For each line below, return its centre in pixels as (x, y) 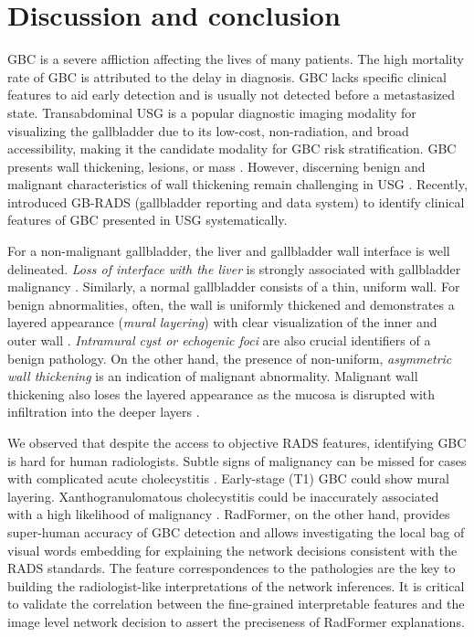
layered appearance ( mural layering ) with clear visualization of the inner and (222, 322)
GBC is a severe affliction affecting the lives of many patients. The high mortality (236, 59)
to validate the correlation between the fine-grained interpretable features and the (236, 604)
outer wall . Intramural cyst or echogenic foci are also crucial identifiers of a (219, 340)
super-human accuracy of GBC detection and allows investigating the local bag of (236, 531)
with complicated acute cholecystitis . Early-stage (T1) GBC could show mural (228, 478)
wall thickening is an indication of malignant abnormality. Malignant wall (213, 376)
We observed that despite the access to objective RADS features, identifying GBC (237, 442)
